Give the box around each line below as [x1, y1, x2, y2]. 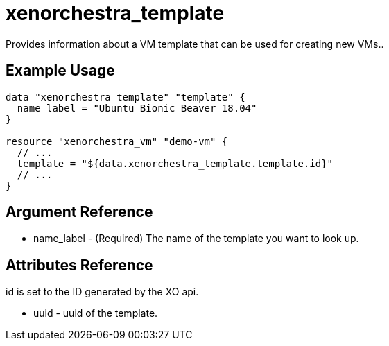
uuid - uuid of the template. [33, 307, 158, 320]
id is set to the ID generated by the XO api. [6, 286, 199, 298]
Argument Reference [6, 203, 153, 221]
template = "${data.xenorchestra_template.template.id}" [17, 157, 334, 169]
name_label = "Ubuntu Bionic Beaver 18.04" [17, 102, 257, 114]
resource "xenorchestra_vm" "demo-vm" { [6, 135, 228, 147]
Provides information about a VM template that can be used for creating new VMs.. [6, 37, 384, 50]
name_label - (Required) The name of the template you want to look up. [33, 232, 359, 245]
